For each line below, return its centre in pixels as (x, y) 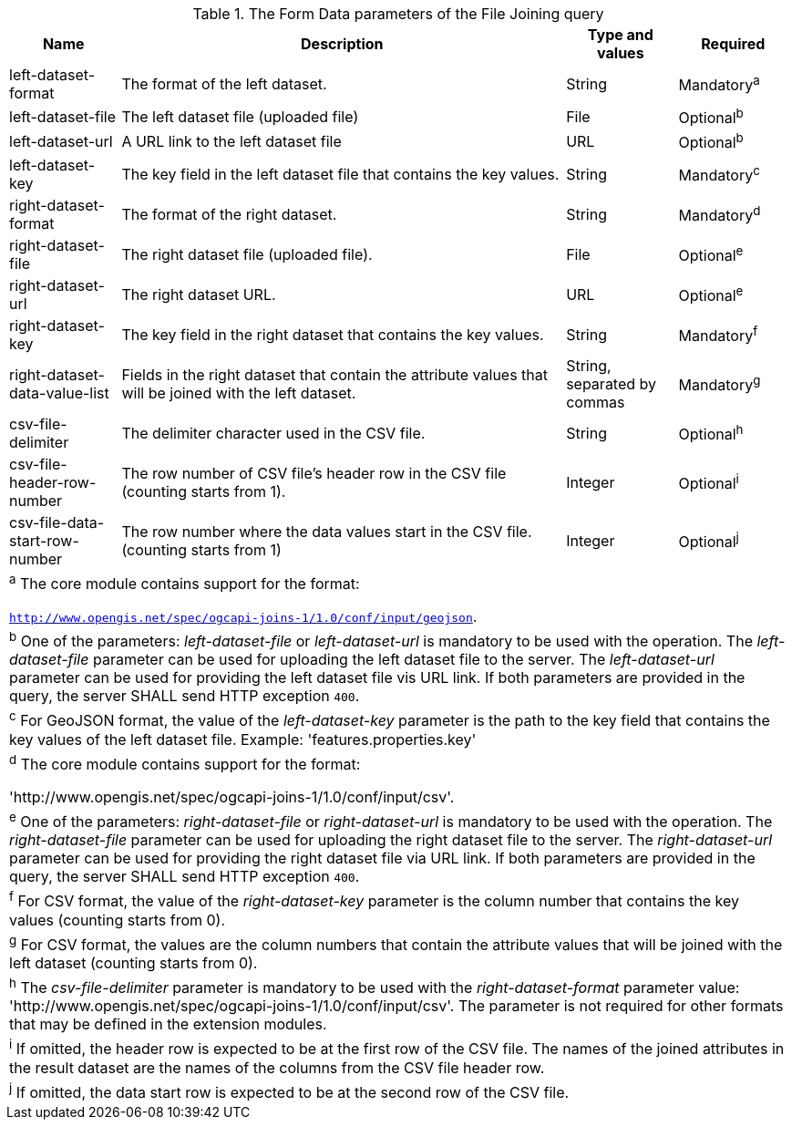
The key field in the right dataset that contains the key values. (333, 334)
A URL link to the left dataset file (231, 141)
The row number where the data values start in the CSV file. (327, 531)
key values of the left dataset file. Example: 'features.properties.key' (243, 739)
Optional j (709, 540)
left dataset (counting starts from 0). (134, 962)
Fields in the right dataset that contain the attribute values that (335, 374)
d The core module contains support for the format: (185, 762)
